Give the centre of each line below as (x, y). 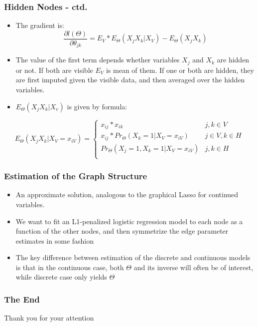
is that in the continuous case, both (70, 267)
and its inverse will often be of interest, (193, 267)
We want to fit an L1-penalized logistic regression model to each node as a (129, 221)
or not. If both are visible (54, 70)
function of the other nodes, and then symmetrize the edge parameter (122, 231)
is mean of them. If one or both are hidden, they (180, 70)
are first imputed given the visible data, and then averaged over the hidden (130, 80)
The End (22, 299)
